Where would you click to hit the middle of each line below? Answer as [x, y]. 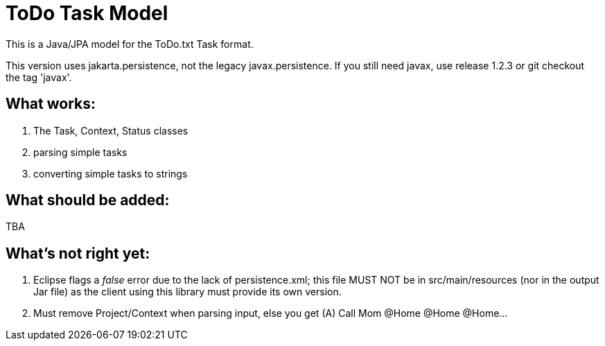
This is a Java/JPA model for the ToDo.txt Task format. [130, 44]
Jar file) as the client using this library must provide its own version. [187, 292]
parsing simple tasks [80, 152]
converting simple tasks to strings [111, 173]
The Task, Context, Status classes [111, 130]
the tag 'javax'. [39, 77]
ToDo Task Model [87, 13]
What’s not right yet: [78, 253]
